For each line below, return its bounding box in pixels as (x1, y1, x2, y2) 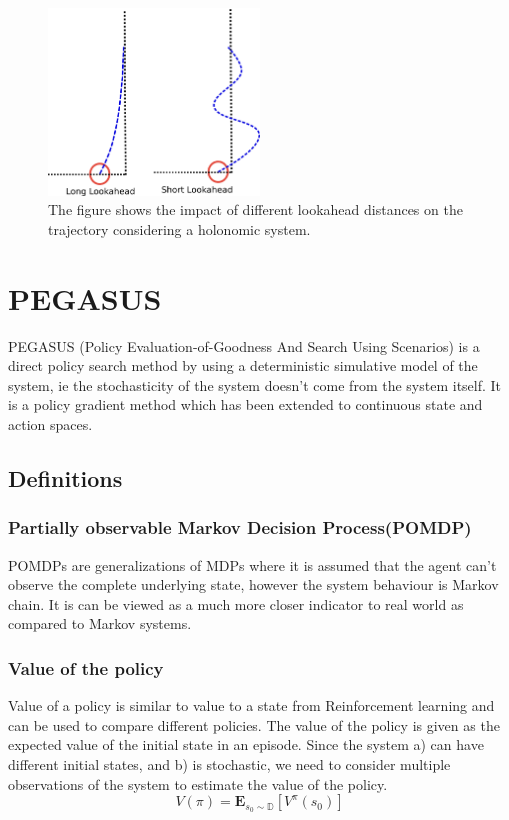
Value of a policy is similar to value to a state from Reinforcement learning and (8, 695, 495, 716)
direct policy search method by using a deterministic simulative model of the (8, 355, 478, 376)
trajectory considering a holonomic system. (48, 218, 311, 239)
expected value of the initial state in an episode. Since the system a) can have (8, 734, 484, 755)
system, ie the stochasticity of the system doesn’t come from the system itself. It (8, 374, 502, 395)
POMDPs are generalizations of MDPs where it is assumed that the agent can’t (8, 554, 497, 575)
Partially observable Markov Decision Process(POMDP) (8, 515, 472, 540)
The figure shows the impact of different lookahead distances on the (48, 199, 463, 220)
